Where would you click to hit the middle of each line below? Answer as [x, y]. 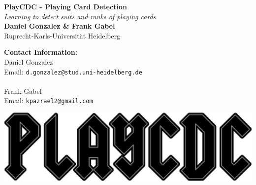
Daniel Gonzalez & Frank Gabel [60, 26]
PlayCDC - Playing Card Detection [65, 6]
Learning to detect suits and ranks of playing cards [80, 16]
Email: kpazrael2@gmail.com [48, 100]
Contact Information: [41, 52]
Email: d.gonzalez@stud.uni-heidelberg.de [73, 71]
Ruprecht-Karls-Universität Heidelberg [62, 35]
